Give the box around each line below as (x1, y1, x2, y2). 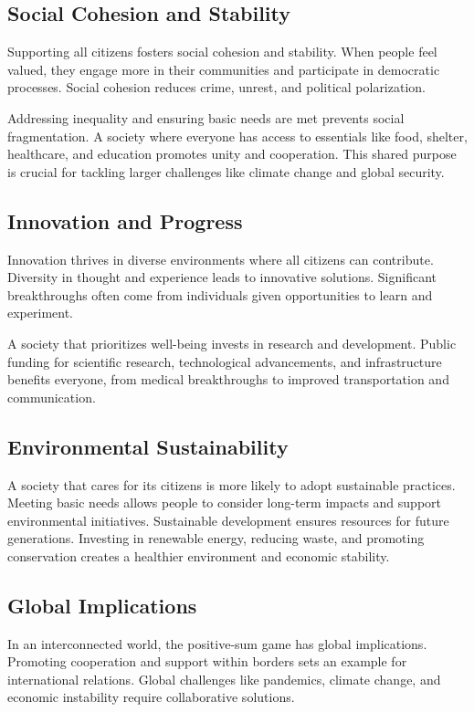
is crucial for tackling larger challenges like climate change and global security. (7, 162, 445, 181)
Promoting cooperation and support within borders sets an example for (7, 652, 407, 671)
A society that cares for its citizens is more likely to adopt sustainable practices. (7, 475, 456, 494)
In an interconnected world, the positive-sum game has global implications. (7, 633, 427, 653)
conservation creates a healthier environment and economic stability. (7, 546, 390, 565)
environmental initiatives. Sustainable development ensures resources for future (7, 510, 449, 529)
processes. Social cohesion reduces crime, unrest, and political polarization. (7, 78, 426, 97)
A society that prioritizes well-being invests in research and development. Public (7, 333, 457, 352)
